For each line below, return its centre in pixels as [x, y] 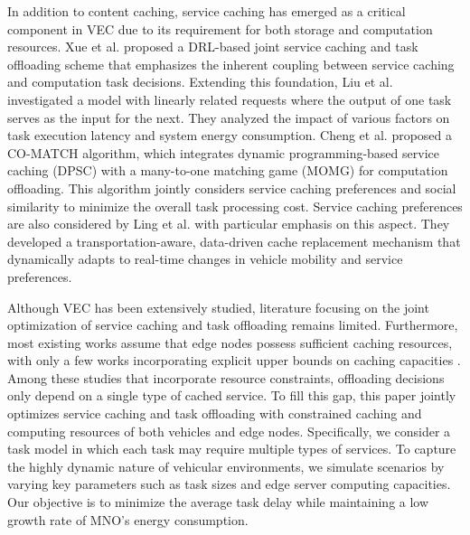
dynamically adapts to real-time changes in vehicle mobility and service [205, 259]
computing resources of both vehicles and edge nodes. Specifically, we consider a [229, 431]
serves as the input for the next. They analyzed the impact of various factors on [229, 117]
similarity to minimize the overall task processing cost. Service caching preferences [235, 206]
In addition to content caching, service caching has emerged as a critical [207, 11]
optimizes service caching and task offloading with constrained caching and [215, 413]
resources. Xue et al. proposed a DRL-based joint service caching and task [213, 47]
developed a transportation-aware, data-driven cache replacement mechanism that [234, 241]
